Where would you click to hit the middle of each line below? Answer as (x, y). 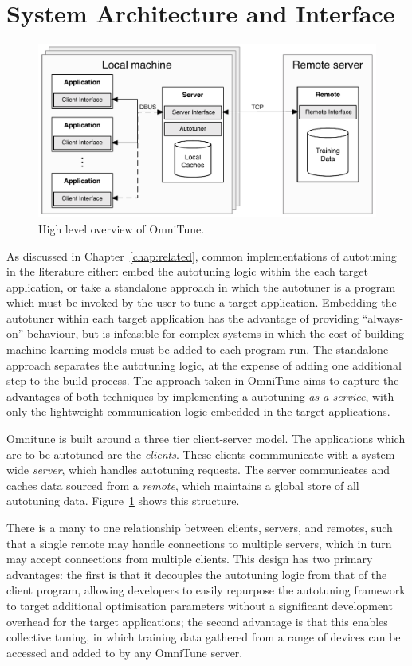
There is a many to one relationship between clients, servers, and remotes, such (200, 528)
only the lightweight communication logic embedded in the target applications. (198, 411)
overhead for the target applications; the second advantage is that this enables (197, 621)
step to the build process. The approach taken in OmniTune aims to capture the (203, 380)
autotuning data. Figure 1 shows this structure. (123, 501)
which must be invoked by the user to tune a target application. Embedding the (202, 302)
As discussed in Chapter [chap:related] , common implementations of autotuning (202, 255)
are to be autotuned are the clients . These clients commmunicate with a (182, 454)
